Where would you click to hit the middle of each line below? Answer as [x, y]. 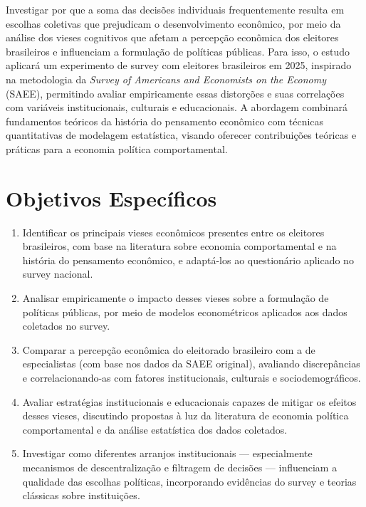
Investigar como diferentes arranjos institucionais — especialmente [167, 453]
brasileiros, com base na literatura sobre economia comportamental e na [179, 246]
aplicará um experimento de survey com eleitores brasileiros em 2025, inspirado [179, 65]
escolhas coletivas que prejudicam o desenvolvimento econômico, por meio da [173, 23]
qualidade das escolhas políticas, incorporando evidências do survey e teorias [189, 481]
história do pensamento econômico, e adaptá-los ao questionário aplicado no [188, 260]
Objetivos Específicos [111, 198]
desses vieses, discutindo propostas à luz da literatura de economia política [185, 415]
